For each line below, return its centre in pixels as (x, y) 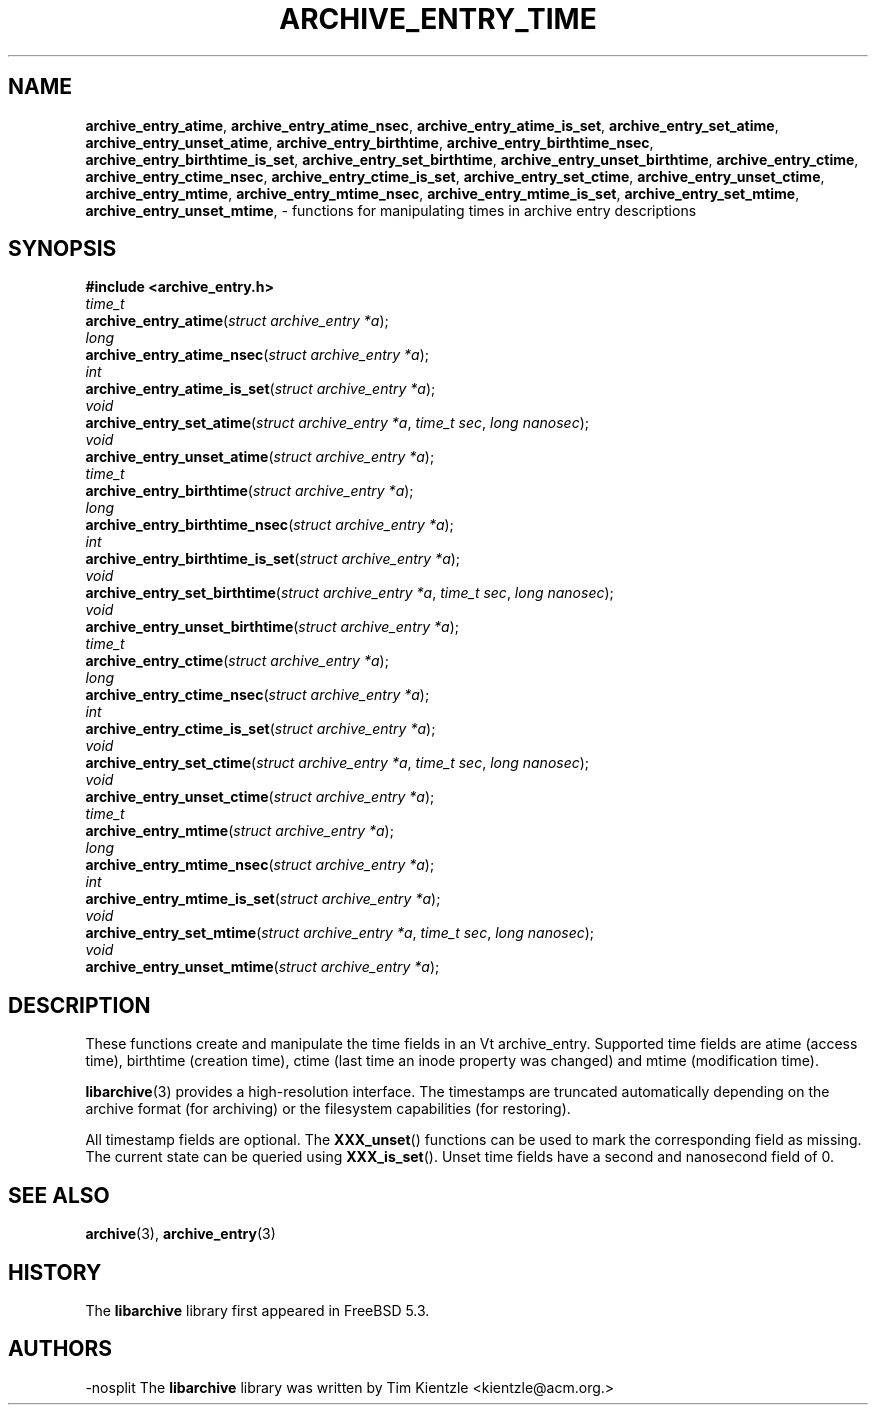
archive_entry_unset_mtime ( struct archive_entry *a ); (262, 967)
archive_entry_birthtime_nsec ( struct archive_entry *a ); (269, 525)
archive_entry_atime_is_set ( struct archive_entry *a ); (260, 389)
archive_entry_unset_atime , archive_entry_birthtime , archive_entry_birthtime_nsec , (369, 142)
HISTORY (55, 1272)
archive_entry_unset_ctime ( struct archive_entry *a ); (260, 797)
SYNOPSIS (62, 249)
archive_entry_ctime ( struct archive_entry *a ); (237, 661)
